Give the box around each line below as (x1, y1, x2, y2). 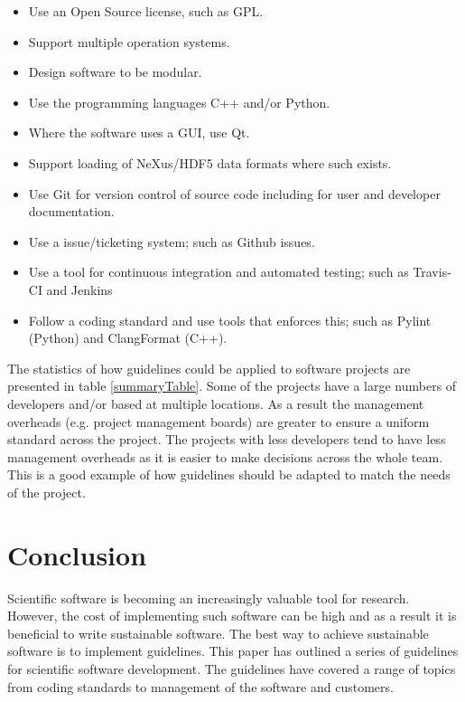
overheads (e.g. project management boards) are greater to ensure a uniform (7, 412, 430, 431)
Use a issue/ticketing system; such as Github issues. (28, 232, 315, 251)
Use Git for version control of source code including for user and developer (28, 184, 441, 203)
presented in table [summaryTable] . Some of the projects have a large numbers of (7, 376, 457, 395)
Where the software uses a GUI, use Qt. (28, 123, 250, 142)
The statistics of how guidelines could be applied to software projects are (7, 358, 411, 377)
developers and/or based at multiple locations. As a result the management (7, 394, 424, 413)
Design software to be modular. (28, 62, 202, 81)
